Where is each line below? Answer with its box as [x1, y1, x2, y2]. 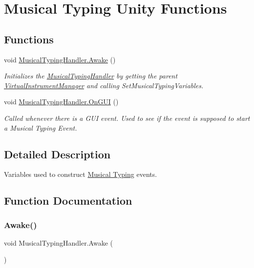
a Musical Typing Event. [4, 122, 77, 133]
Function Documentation [4, 193, 132, 208]
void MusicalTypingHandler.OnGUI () [4, 96, 119, 107]
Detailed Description [4, 146, 111, 161]
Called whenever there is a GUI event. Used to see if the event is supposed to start [4, 113, 250, 123]
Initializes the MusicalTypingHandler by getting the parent [4, 71, 178, 81]
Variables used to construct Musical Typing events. [4, 169, 157, 179]
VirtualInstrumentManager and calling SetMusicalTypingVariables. [4, 80, 204, 90]
